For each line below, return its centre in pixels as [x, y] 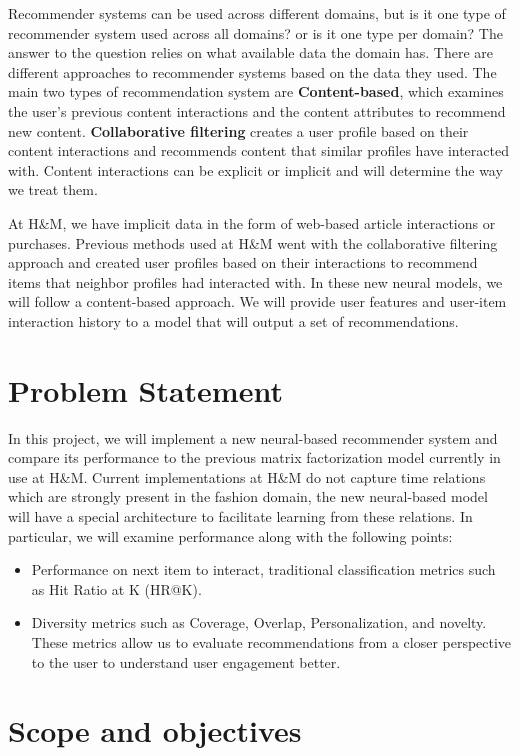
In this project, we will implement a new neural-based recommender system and [253, 437]
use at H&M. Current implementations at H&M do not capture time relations [247, 476]
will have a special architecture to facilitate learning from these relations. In [240, 516]
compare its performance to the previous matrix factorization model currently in [254, 457]
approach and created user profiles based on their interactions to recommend [243, 262]
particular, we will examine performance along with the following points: [230, 535]
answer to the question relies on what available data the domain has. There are [250, 52]
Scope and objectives [155, 730]
